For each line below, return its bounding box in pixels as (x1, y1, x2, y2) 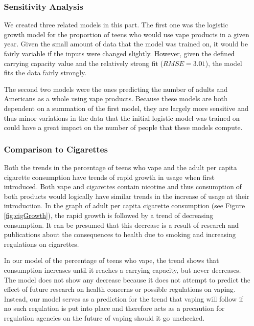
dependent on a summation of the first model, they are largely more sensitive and (4, 103, 249, 113)
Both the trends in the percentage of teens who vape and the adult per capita (4, 162, 237, 172)
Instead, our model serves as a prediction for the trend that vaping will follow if (4, 293, 243, 304)
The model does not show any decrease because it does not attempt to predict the (4, 274, 251, 284)
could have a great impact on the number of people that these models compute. (4, 122, 243, 132)
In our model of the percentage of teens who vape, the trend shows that (4, 255, 219, 265)
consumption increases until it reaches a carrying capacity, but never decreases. (4, 264, 241, 275)
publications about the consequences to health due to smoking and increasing (4, 229, 236, 239)
